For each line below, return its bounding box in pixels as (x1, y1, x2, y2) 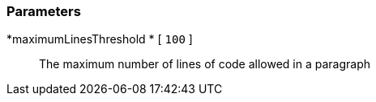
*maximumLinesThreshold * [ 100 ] (6, 32, 193, 47)
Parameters (6, 3, 81, 19)
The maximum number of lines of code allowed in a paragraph (39, 57, 371, 71)
